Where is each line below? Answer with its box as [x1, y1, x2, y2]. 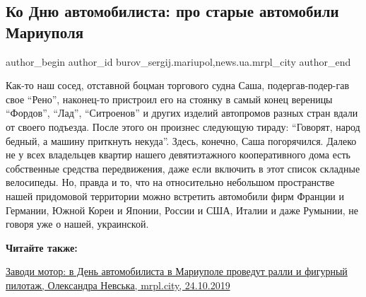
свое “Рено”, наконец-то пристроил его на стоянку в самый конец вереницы [6, 91, 333, 106]
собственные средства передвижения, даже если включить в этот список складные [6, 161, 360, 175]
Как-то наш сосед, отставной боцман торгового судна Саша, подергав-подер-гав [6, 78, 349, 93]
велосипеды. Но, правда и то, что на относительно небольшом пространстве [6, 175, 335, 190]
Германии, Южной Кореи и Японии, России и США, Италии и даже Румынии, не [6, 202, 358, 217]
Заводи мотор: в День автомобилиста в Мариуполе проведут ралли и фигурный [6, 264, 348, 279]
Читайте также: [6, 240, 78, 255]
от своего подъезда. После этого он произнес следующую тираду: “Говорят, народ [6, 119, 360, 134]
